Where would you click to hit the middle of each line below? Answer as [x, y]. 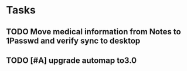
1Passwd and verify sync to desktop [73, 40]
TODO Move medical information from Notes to [93, 32]
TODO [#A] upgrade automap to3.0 [71, 60]
